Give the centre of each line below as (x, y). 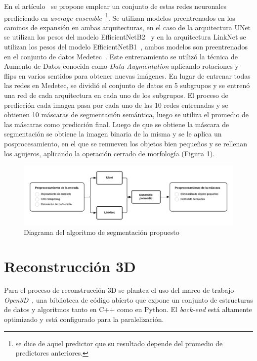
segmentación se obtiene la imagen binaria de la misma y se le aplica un (113, 134)
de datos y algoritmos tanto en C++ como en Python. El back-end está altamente (128, 309)
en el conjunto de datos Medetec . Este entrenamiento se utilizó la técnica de (121, 56)
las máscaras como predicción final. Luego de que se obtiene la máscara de (117, 124)
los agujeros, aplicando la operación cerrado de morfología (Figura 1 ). (109, 153)
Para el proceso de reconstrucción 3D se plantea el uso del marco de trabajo (119, 290)
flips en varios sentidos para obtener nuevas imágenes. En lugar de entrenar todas (127, 75)
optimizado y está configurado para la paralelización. (84, 319)
